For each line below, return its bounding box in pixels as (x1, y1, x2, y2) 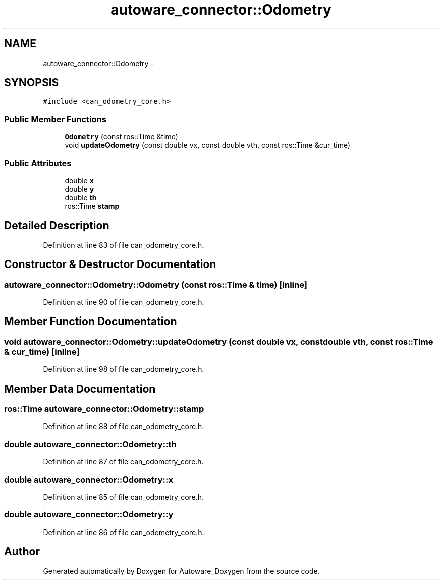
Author (4, 545, 40, 558)
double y (65, 184, 94, 193)
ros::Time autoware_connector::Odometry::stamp (4, 404, 204, 414)
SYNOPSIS (4, 76, 59, 89)
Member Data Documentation (4, 382, 156, 395)
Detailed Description (4, 219, 109, 232)
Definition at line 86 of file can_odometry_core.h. (43, 527, 204, 537)
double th (65, 193, 97, 202)
